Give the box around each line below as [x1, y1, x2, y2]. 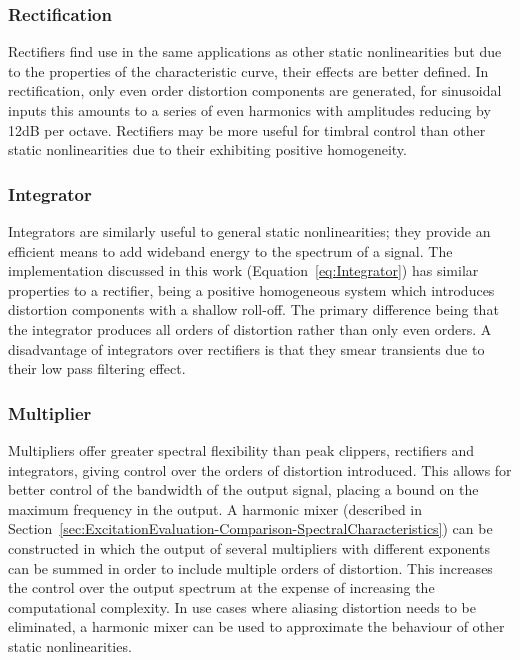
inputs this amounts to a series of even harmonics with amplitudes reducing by [8, 100, 491, 120]
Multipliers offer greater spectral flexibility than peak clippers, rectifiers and [8, 439, 475, 460]
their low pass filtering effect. [8, 358, 186, 379]
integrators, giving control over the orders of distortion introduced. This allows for [8, 459, 512, 480]
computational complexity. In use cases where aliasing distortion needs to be [8, 596, 476, 617]
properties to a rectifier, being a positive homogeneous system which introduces [8, 279, 495, 300]
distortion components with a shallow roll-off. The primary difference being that [8, 299, 499, 320]
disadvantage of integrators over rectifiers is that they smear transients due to [8, 338, 485, 359]
